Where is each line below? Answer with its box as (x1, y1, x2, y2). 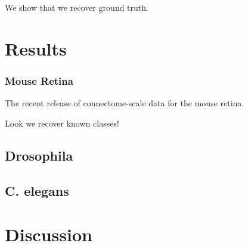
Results (5, 36, 67, 60)
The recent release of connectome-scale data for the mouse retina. (5, 97, 244, 109)
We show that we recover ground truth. (5, 1, 148, 13)
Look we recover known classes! (5, 116, 119, 129)
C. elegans (5, 181, 69, 199)
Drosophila (5, 146, 73, 164)
